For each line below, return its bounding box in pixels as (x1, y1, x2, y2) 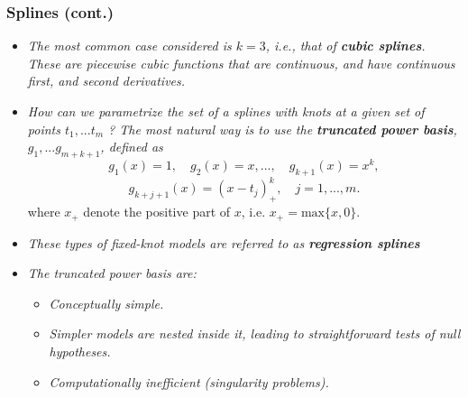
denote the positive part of (83, 202, 231, 221)
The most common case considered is (27, 36, 232, 55)
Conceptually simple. (49, 293, 164, 312)
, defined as (100, 137, 163, 156)
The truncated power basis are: (27, 264, 197, 282)
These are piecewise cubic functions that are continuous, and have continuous (27, 53, 455, 72)
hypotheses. (49, 341, 111, 360)
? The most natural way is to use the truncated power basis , (108, 119, 457, 138)
